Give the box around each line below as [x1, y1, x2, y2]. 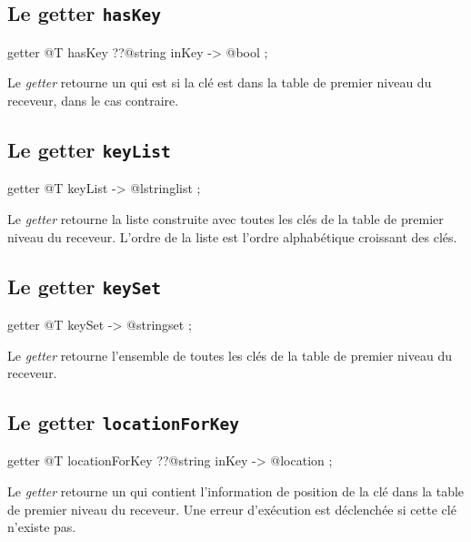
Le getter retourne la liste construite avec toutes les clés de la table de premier [7, 209, 444, 228]
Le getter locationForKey [7, 408, 240, 436]
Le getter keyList [7, 135, 171, 163]
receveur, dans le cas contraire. [7, 90, 179, 109]
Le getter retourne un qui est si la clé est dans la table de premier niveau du [7, 73, 432, 92]
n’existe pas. [7, 517, 76, 537]
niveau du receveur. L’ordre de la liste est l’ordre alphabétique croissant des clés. [7, 227, 457, 246]
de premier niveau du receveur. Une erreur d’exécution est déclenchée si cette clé [7, 499, 456, 518]
